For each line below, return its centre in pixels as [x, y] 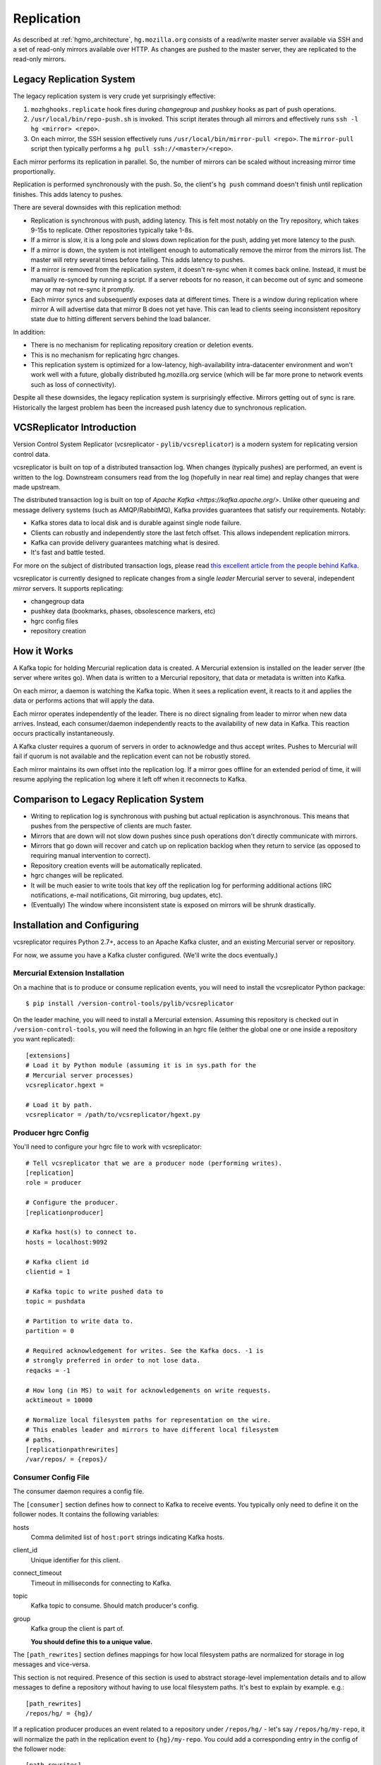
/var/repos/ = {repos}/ [67, 1459]
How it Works [43, 651]
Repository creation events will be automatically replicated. [116, 866]
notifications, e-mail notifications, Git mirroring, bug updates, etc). [127, 895]
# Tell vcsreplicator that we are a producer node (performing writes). [154, 1163]
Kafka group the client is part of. [78, 1629]
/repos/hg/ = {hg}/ [59, 1713]
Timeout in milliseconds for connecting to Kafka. [101, 1583]
